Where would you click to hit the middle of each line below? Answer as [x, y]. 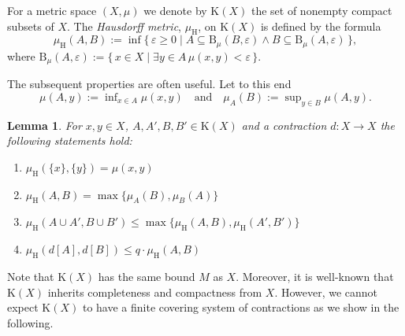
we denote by [175, 10]
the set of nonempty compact [321, 10]
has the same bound [147, 277]
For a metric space [52, 10]
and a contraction [284, 125]
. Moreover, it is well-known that [315, 277]
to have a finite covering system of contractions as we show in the [241, 307]
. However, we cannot [326, 292]
